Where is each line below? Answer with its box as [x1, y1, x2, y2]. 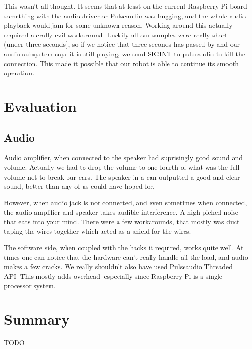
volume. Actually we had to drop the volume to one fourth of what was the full [4, 162, 240, 172]
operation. [4, 68, 34, 78]
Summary [4, 309, 70, 329]
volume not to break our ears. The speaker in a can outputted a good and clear [4, 171, 240, 182]
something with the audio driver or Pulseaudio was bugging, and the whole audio [4, 10, 246, 20]
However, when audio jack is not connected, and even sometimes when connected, [4, 197, 247, 207]
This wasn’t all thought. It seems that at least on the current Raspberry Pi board [4, 1, 247, 11]
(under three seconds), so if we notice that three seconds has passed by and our [4, 39, 240, 49]
